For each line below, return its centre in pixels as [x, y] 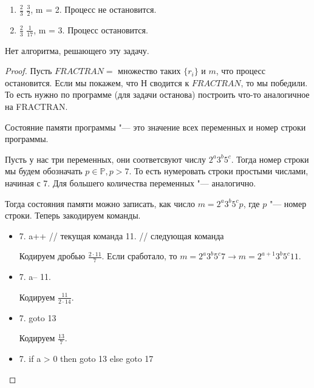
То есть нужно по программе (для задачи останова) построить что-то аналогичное [157, 94]
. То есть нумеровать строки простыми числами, [219, 171]
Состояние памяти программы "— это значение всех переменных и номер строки [155, 127]
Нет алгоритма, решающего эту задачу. [77, 50]
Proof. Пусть [29, 71]
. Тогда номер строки [270, 159]
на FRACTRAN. [36, 107]
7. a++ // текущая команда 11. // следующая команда [121, 235]
